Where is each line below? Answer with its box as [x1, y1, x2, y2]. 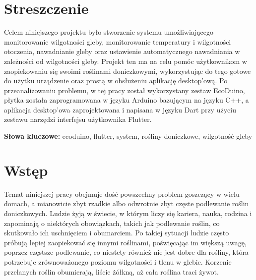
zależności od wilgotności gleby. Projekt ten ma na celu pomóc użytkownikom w [4, 56, 247, 66]
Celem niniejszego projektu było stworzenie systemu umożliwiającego [4, 27, 213, 37]
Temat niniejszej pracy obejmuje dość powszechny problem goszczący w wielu [4, 188, 240, 199]
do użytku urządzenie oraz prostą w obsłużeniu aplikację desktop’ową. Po [4, 75, 228, 86]
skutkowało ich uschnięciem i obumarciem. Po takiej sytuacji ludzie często [4, 227, 229, 238]
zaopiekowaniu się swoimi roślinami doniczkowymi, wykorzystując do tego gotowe [4, 65, 251, 76]
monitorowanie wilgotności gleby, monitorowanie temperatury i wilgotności [4, 36, 231, 47]
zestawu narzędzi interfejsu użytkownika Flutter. [4, 114, 152, 124]
